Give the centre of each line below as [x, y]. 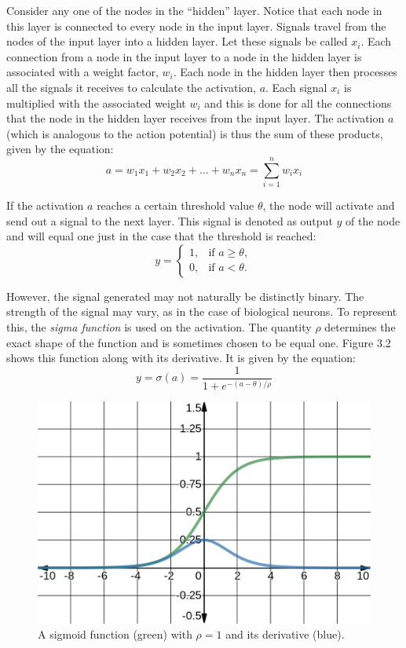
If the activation [45, 205]
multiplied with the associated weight [96, 103]
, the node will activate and [329, 205]
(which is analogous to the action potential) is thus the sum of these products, [195, 133]
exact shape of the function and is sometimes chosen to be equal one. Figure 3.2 [199, 342]
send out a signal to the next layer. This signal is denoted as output [170, 220]
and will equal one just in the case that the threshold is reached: [161, 236]
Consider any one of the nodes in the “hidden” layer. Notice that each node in [194, 10]
